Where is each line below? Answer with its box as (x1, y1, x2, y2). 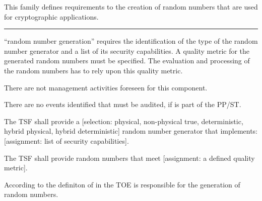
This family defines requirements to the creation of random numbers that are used (4, 2, 258, 12)
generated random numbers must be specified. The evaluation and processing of (4, 55, 250, 66)
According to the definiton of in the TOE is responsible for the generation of (4, 179, 240, 189)
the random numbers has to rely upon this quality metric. (4, 65, 183, 75)
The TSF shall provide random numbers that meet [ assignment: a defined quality (4, 152, 255, 163)
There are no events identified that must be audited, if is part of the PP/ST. (4, 99, 241, 110)
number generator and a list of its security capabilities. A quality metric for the (4, 45, 250, 56)
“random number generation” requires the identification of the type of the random (4, 36, 258, 46)
